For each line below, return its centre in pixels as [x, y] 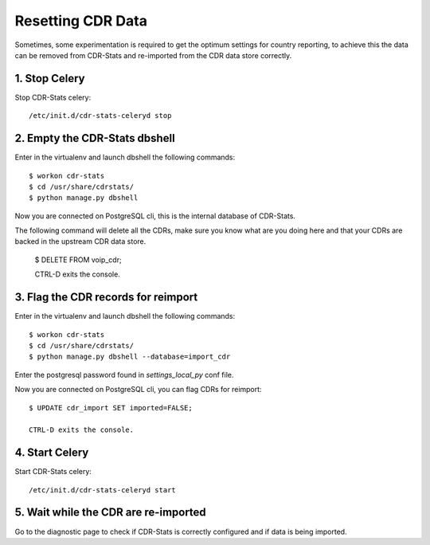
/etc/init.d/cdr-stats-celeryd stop [100, 116]
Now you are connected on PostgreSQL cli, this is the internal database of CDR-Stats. [155, 216]
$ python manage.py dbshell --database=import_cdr [130, 357]
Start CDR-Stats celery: [53, 472]
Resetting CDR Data [81, 21]
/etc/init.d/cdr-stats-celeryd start [103, 490]
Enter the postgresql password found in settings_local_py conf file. [124, 374]
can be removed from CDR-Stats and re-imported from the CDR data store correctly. [153, 55]
